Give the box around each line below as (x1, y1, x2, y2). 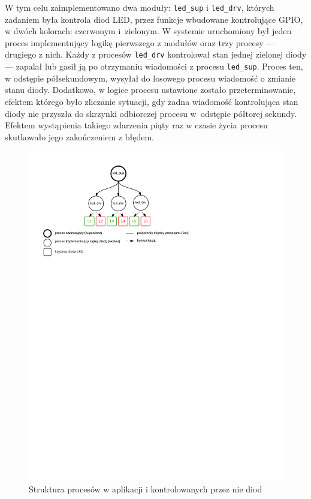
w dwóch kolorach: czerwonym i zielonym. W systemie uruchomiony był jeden (5, 25, 292, 37)
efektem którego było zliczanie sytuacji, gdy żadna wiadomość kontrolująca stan (5, 95, 298, 107)
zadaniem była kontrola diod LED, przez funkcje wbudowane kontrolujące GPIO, (5, 13, 303, 25)
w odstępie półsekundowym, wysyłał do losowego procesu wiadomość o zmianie (5, 71, 296, 84)
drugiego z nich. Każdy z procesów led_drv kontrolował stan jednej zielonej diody (5, 48, 307, 61)
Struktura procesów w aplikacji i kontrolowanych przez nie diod (29, 482, 262, 495)
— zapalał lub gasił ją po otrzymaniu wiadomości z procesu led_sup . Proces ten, (5, 60, 303, 73)
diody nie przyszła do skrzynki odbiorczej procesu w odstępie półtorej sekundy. (5, 107, 297, 119)
